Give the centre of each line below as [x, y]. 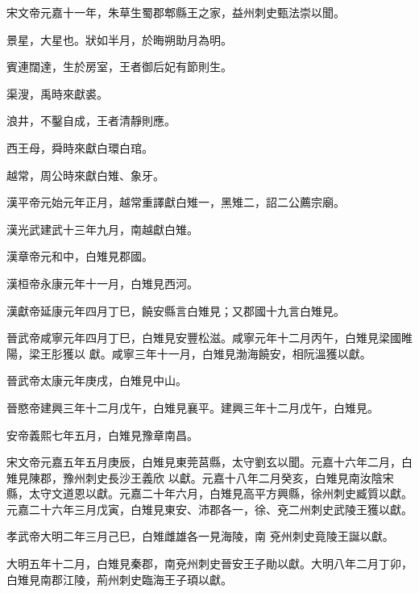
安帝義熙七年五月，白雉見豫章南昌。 [102, 434]
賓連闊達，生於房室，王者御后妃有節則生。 [119, 67]
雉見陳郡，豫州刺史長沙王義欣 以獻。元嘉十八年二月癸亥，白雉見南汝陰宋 [200, 477]
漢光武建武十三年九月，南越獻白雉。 [102, 229]
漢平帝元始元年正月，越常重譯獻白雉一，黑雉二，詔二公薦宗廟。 [176, 202]
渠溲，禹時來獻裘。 [57, 93]
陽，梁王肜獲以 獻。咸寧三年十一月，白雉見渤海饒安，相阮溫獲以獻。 [189, 353]
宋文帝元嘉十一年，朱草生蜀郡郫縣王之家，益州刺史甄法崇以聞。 [176, 12]
